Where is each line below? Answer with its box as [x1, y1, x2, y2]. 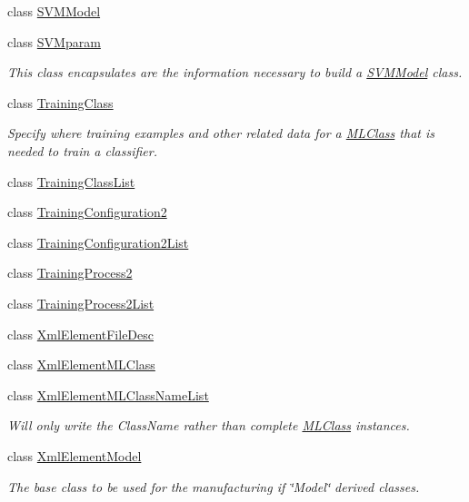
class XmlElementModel [7, 446, 142, 465]
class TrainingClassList [7, 172, 135, 191]
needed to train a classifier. [7, 141, 157, 160]
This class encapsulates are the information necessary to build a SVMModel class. [7, 63, 463, 82]
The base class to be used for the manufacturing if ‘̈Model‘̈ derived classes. [7, 477, 420, 496]
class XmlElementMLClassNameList [7, 385, 209, 404]
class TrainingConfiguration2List [7, 232, 189, 251]
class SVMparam [7, 32, 101, 51]
